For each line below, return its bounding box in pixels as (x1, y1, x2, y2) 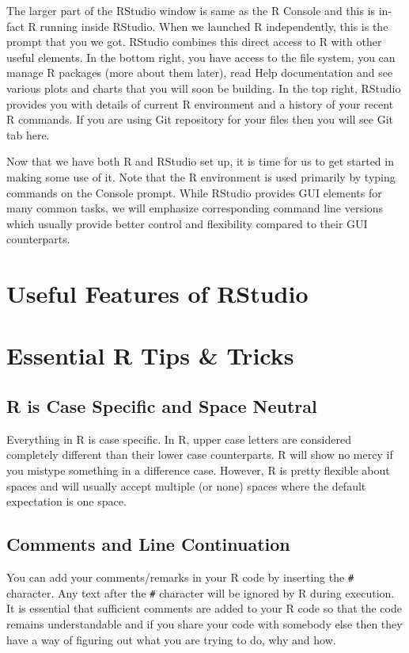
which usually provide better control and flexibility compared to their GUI (6, 215, 368, 231)
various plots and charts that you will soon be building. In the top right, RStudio (6, 79, 401, 96)
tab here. (6, 126, 50, 143)
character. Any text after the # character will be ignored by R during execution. (6, 584, 395, 601)
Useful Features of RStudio (6, 277, 309, 310)
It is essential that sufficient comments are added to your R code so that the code (6, 600, 402, 617)
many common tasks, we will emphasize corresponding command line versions (6, 200, 384, 216)
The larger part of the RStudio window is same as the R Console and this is (6, 2, 376, 18)
